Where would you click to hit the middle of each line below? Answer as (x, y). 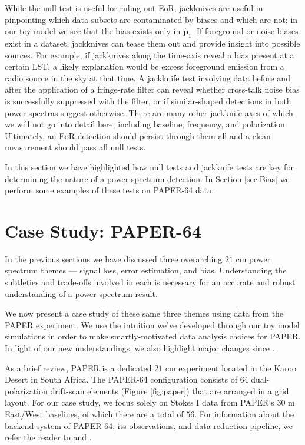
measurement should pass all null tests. (75, 147)
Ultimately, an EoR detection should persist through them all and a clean (138, 135)
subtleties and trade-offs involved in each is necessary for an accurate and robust (150, 282)
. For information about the (244, 413)
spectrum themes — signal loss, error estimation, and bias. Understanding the (146, 270)
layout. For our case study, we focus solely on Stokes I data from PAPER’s (140, 402)
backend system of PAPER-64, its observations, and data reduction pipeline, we (149, 425)
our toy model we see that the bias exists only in (93, 31)
